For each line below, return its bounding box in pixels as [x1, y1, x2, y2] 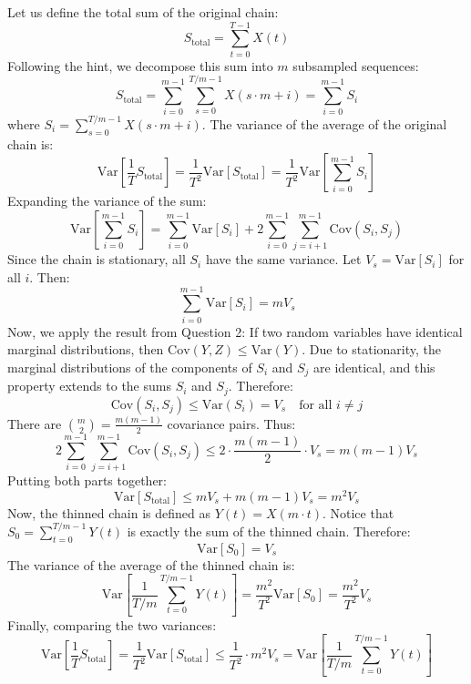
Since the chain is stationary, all [7, 250, 186, 269]
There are [7, 413, 62, 433]
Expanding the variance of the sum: [7, 191, 207, 210]
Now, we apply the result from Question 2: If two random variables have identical [7, 322, 463, 341]
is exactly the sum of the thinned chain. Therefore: [127, 521, 411, 540]
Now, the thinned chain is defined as [7, 503, 210, 522]
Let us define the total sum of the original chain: [7, 3, 279, 21]
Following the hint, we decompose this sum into [7, 56, 273, 75]
